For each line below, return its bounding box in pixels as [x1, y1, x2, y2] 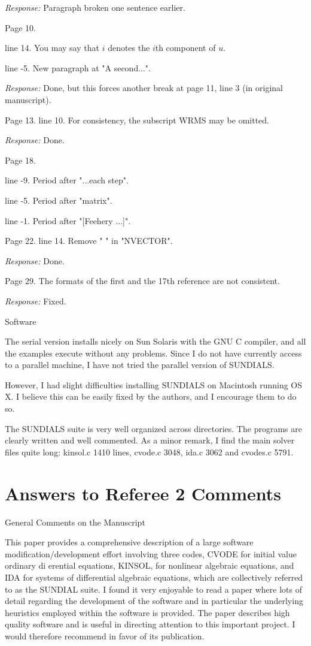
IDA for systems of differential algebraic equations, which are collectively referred [5, 570, 303, 583]
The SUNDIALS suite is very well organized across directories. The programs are [5, 422, 302, 434]
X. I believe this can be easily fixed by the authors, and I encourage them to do [5, 390, 297, 403]
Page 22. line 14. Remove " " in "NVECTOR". [5, 234, 173, 247]
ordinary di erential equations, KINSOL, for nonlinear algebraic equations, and [5, 559, 294, 572]
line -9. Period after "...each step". [5, 174, 129, 186]
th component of [155, 41, 216, 54]
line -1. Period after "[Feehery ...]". [5, 214, 131, 227]
